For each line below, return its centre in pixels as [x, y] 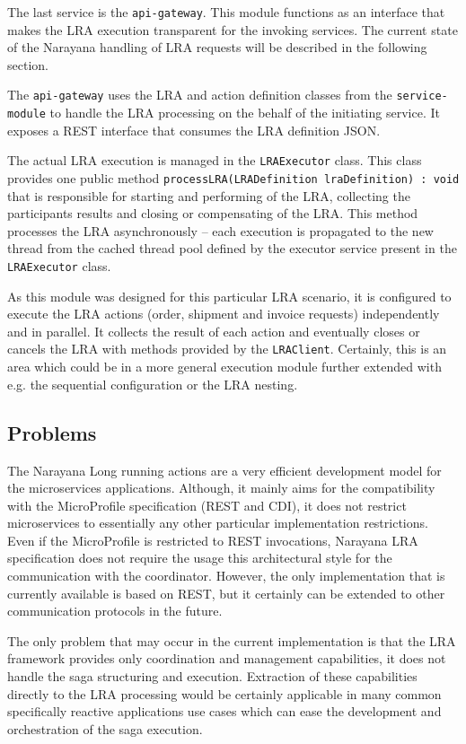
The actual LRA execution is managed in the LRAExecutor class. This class [215, 160]
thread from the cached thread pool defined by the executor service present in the [232, 248]
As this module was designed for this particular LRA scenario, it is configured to [229, 296]
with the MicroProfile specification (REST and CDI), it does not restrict [207, 505]
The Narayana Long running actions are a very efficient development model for [224, 470]
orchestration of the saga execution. [105, 728]
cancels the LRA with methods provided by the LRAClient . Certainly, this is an [227, 349]
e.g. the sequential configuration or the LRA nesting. [153, 384]
